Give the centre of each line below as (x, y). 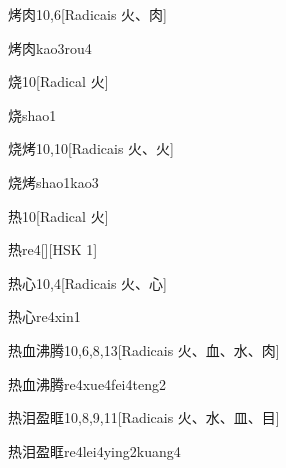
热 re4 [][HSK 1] (53, 249)
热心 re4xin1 (44, 316)
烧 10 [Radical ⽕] (58, 81)
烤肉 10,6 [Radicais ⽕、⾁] (87, 14)
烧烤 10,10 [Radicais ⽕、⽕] (91, 148)
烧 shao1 (32, 114)
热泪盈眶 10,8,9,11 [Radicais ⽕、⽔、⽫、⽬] (144, 417)
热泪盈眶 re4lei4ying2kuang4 (94, 450)
